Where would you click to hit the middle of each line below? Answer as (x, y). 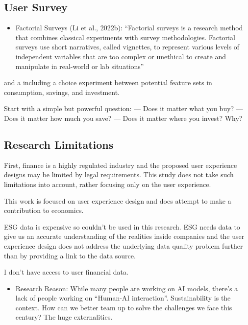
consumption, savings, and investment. (62, 92)
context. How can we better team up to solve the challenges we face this (124, 307)
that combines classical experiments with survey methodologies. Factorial (125, 37)
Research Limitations (59, 144)
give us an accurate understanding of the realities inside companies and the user (124, 236)
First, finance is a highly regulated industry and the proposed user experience (121, 165)
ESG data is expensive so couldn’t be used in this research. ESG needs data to (122, 226)
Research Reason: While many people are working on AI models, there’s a (127, 288)
